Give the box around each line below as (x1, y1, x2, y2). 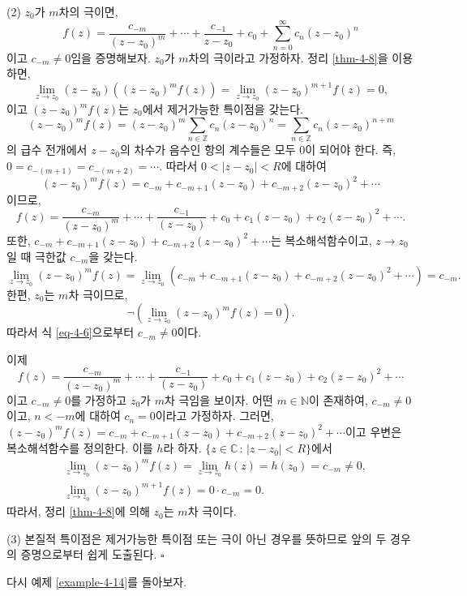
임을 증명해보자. (71, 49, 151, 66)
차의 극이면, (58, 3, 118, 19)
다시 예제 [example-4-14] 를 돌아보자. (6, 573, 187, 590)
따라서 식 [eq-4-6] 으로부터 (6, 324, 135, 341)
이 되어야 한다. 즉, (305, 141, 396, 158)
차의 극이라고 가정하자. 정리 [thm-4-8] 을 (188, 49, 388, 66)
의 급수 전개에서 (6, 141, 88, 158)
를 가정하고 (71, 391, 127, 408)
